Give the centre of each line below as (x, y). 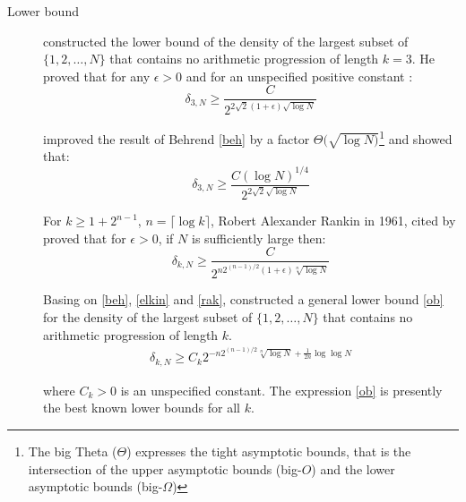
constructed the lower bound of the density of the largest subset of (226, 41)
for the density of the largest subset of (148, 316)
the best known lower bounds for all (142, 408)
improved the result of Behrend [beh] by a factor (177, 138)
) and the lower (353, 468)
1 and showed (416, 137)
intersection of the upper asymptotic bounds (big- (165, 468)
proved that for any (97, 76)
